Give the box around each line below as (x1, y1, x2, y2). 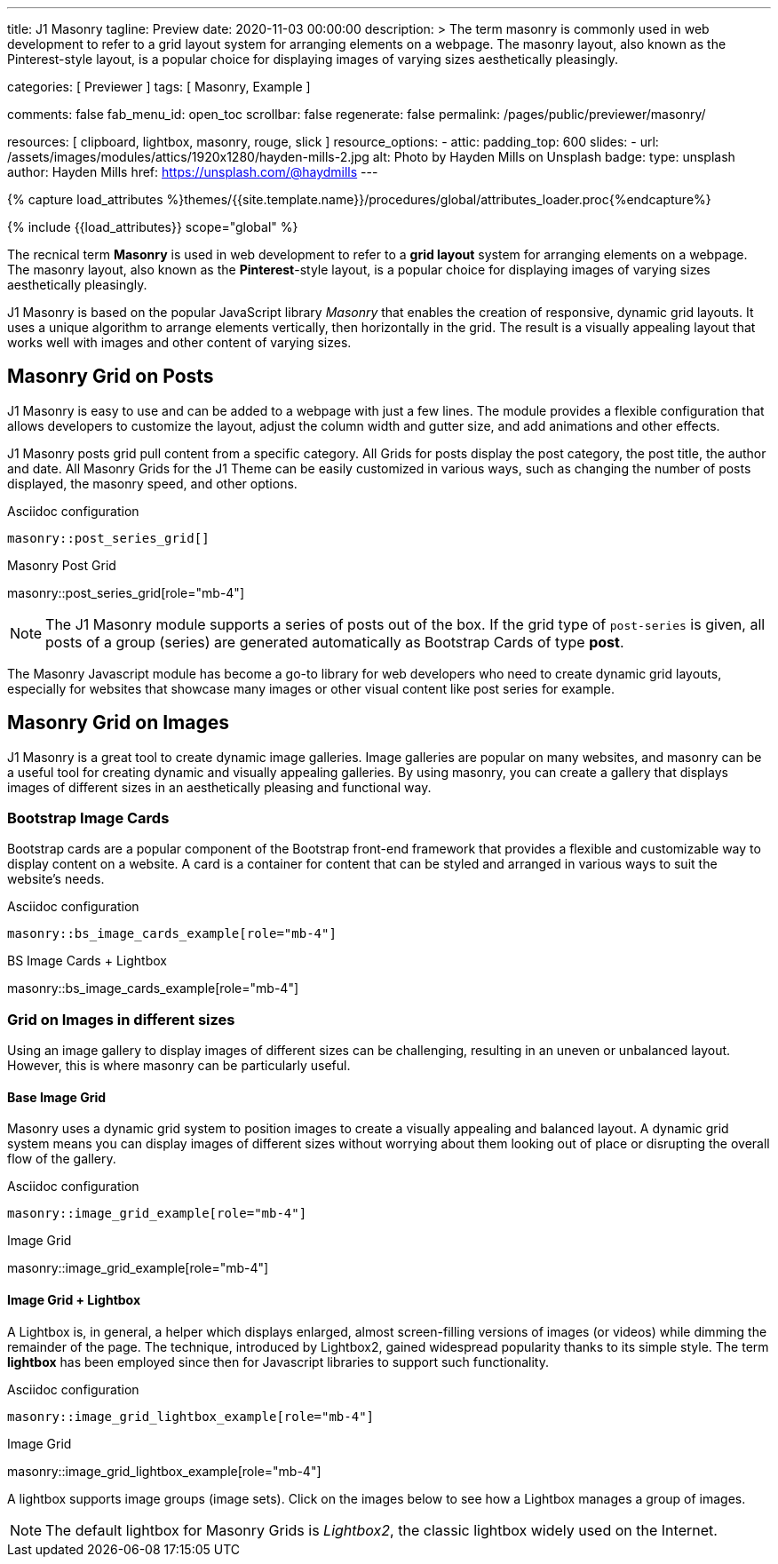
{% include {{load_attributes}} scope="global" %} (7, 219, 298, 234)
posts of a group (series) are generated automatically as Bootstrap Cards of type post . (45, 632, 624, 651)
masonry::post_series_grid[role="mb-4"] (7, 584, 244, 600)
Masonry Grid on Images (7, 711, 229, 734)
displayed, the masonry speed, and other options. (7, 475, 298, 491)
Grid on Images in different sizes (7, 1010, 235, 1028)
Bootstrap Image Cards (7, 809, 170, 828)
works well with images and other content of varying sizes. (7, 335, 352, 350)
